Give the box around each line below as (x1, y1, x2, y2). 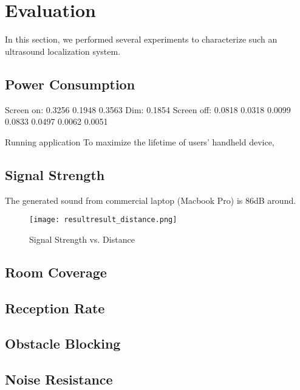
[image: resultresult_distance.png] (29, 215, 177, 225)
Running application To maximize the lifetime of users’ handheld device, (5, 135, 274, 148)
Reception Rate (5, 298, 105, 317)
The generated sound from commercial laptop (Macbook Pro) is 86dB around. (5, 193, 296, 206)
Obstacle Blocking (5, 334, 121, 353)
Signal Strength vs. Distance (29, 232, 135, 245)
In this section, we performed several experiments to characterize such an (5, 33, 278, 46)
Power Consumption (5, 74, 135, 93)
